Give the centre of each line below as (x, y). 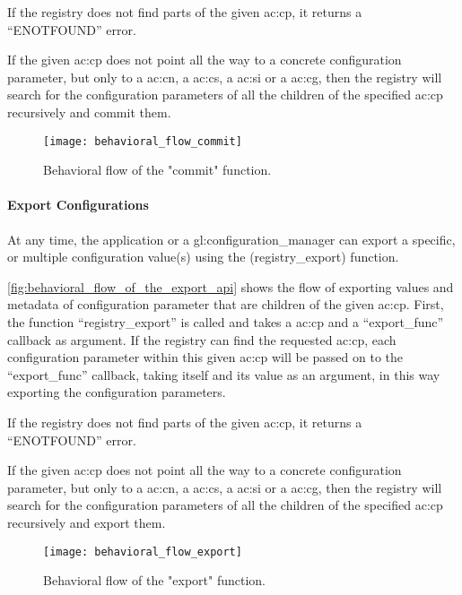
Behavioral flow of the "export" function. (154, 580)
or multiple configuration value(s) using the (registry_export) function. (203, 257)
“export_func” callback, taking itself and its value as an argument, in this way (224, 374)
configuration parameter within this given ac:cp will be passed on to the (205, 357)
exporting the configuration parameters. (117, 392)
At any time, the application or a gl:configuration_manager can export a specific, (231, 239)
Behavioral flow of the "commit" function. (157, 170)
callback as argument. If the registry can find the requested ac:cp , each (202, 339)
